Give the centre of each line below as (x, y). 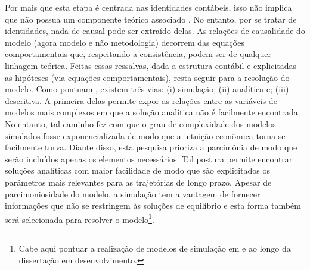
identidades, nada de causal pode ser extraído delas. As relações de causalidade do (155, 31)
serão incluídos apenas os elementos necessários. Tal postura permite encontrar (149, 158)
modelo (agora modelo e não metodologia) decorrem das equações (125, 42)
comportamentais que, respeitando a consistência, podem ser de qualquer (138, 54)
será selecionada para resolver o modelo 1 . (80, 218)
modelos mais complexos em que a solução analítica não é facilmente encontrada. (153, 112)
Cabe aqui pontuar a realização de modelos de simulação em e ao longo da (155, 248)
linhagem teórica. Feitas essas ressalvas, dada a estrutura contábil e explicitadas (151, 65)
